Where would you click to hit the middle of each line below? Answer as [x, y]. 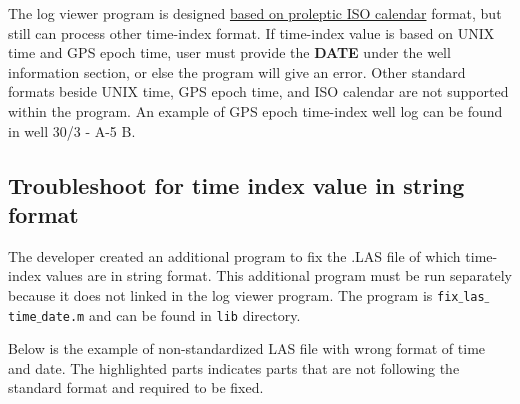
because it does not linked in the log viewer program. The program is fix [233, 294]
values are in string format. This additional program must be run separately [278, 275]
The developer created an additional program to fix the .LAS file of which [234, 255]
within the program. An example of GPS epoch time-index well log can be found [255, 110]
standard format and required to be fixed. [136, 387]
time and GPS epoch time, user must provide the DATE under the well [229, 52]
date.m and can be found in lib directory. [171, 314]
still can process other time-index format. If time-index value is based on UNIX [251, 32]
